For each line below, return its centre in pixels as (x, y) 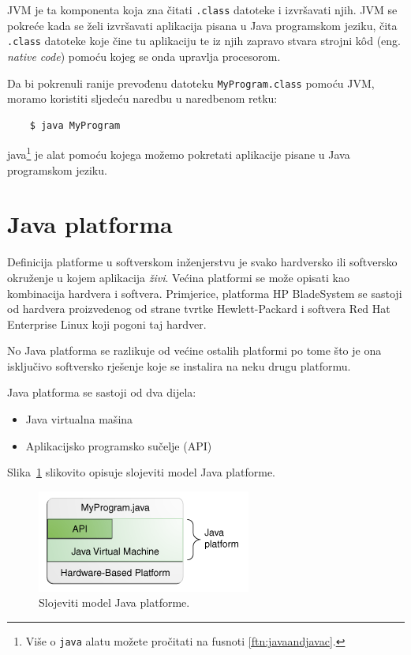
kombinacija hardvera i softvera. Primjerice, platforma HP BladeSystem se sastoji (205, 293)
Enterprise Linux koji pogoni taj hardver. (107, 324)
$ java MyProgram (75, 125)
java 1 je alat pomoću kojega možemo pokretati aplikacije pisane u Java (179, 153)
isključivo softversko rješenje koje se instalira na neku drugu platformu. (179, 365)
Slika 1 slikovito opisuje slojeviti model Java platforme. (141, 472)
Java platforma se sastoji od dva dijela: (102, 392)
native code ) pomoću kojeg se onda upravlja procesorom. (144, 56)
